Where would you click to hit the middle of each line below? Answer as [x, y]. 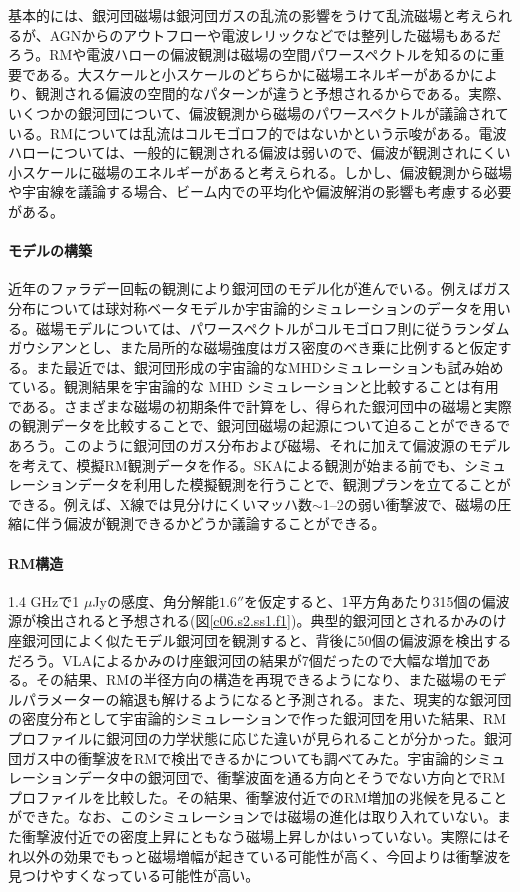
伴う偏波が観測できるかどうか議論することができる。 [210, 523]
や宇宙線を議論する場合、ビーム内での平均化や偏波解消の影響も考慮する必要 [260, 191]
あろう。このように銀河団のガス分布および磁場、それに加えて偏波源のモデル [259, 445]
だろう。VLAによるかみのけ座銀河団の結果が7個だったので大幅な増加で [242, 659]
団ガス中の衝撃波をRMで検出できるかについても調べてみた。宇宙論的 [236, 757]
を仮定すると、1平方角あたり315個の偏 [370, 600]
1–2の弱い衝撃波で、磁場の [410, 503]
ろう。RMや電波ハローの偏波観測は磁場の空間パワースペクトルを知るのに [249, 54]
